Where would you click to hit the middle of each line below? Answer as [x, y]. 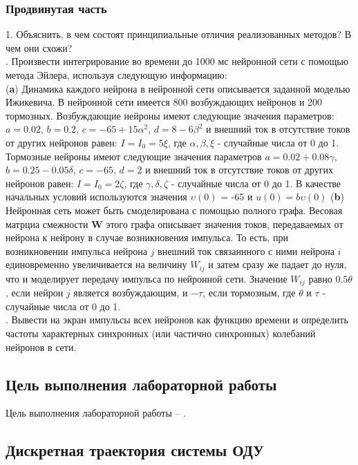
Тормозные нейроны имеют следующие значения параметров [134, 156]
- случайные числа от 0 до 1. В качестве [256, 183]
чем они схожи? [39, 47]
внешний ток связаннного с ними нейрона [246, 250]
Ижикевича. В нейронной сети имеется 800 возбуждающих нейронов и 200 [164, 102]
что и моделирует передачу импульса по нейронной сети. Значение [147, 278]
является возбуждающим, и [131, 293]
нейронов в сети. [41, 347]
